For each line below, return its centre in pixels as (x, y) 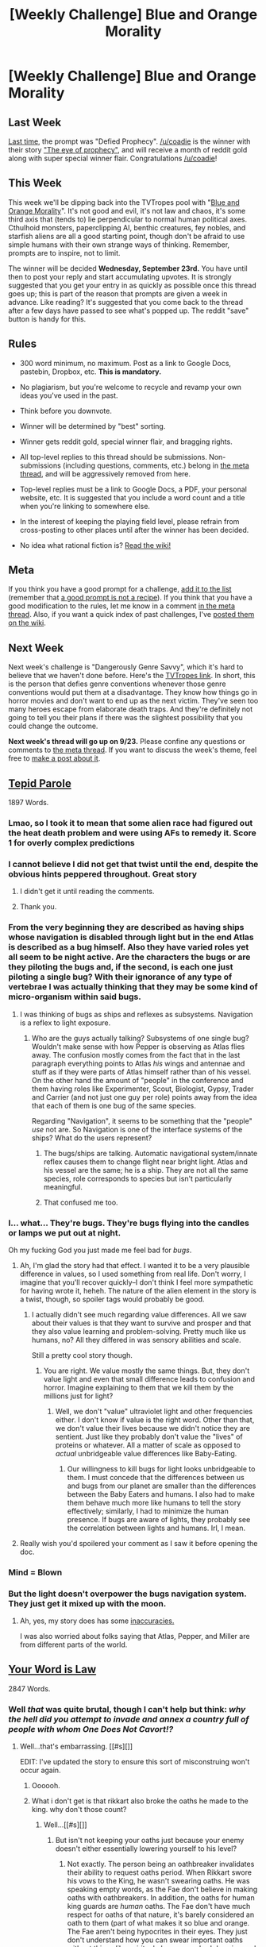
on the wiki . (27, 623)
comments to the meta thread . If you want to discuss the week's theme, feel (133, 750)
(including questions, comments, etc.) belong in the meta (156, 465)
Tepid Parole (40, 783)
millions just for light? (78, 1396)
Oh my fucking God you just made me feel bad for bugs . (100, 1250)
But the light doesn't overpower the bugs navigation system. (127, 1594)
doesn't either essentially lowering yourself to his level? (146, 1849)
